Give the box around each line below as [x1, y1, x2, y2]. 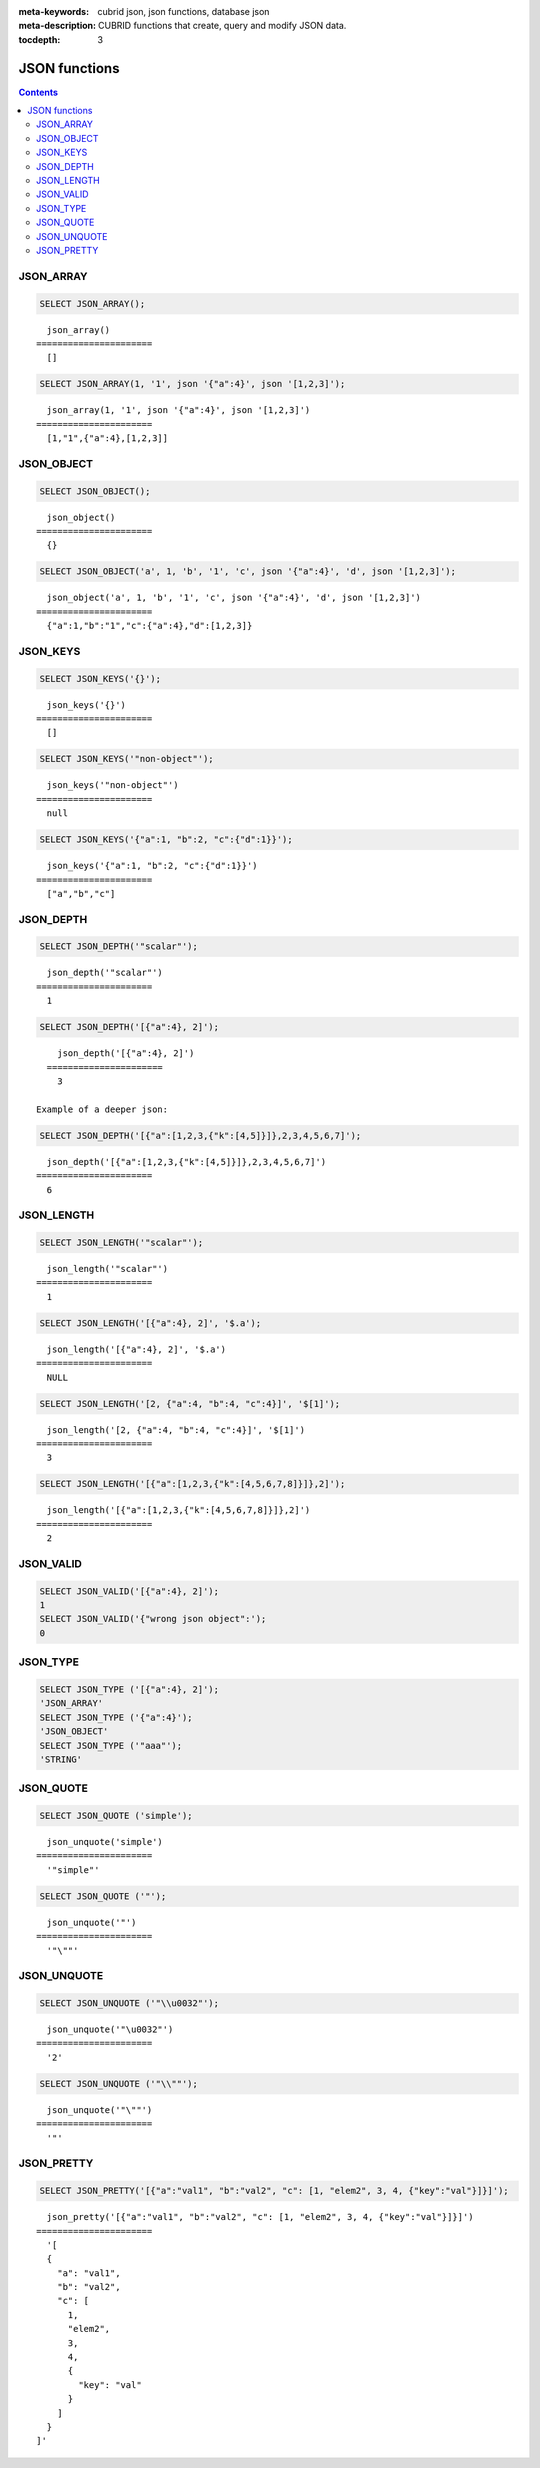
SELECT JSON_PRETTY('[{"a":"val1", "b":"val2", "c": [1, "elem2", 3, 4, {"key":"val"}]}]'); [39, 2185, 509, 2197]
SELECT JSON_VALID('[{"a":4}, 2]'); [39, 1585, 220, 1597]
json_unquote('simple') [46, 1836, 164, 1848]
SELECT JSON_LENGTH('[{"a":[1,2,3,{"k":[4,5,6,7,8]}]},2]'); [39, 1478, 346, 1490]
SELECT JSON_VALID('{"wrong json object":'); [39, 1613, 267, 1625]
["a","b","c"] [46, 888, 116, 899]
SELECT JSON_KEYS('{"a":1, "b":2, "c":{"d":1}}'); [39, 834, 294, 845]
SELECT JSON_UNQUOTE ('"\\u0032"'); [39, 1998, 220, 2009]
